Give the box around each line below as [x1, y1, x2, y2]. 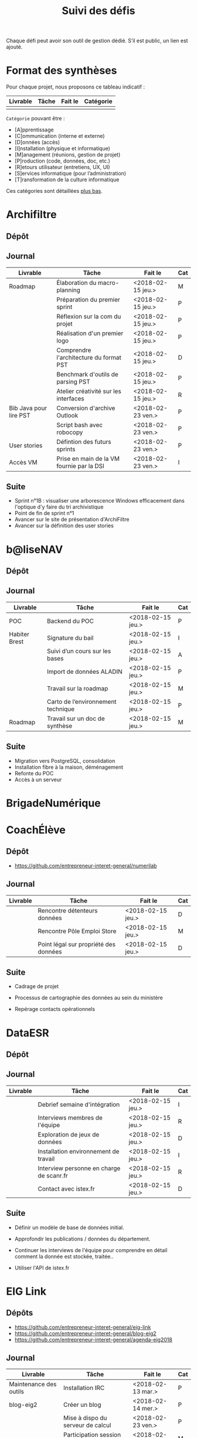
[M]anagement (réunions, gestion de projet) [14, 151, 121, 158]
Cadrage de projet [14, 983, 59, 990]
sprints [56, 445, 76, 453]
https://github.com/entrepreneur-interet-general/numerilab [14, 862, 157, 869]
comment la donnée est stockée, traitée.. [14, 1253, 114, 1260]
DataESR [6, 1026, 49, 1039]
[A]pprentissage [14, 126, 54, 133]
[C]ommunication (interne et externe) [14, 133, 105, 140]
